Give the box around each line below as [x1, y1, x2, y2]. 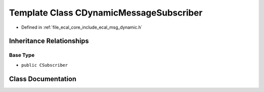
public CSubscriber [21, 62, 68, 68]
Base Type [9, 52, 35, 58]
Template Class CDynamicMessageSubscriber [9, 7, 203, 18]
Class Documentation [9, 74, 77, 83]
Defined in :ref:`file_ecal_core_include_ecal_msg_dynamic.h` [21, 24, 143, 30]
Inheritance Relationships [9, 37, 89, 45]
